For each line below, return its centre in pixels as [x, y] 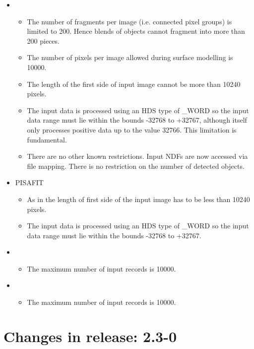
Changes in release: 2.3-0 [90, 336]
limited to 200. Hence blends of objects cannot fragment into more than [136, 31]
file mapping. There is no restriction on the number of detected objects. [136, 166]
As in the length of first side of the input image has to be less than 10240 [138, 199]
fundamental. [47, 139]
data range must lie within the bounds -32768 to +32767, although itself [137, 120]
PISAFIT [29, 182]
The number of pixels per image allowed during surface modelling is [130, 57]
